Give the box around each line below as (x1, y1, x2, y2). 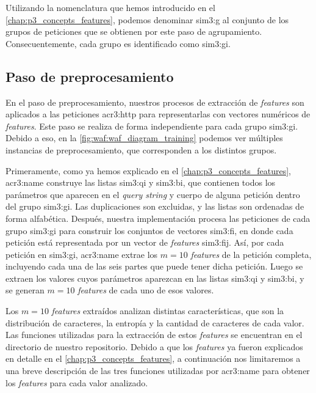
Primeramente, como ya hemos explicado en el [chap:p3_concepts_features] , (5, 164, 291, 177)
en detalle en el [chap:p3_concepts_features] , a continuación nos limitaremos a (5, 352, 301, 365)
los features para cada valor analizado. (5, 376, 148, 389)
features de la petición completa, (190, 248, 312, 260)
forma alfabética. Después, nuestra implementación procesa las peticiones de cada (5, 211, 311, 224)
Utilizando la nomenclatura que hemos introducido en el (5, 1, 215, 13)
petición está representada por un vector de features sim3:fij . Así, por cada (5, 236, 284, 249)
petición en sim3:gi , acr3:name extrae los (5, 248, 158, 260)
